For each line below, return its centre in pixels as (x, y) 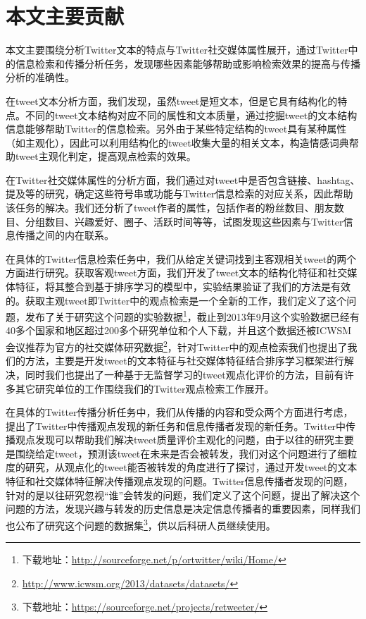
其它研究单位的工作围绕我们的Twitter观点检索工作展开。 (145, 388)
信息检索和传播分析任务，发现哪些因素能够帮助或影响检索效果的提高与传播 (188, 63)
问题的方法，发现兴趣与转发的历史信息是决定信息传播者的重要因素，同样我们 (183, 509)
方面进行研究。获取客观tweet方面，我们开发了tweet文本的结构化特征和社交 (177, 272)
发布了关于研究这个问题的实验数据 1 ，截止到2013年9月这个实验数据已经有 (192, 315)
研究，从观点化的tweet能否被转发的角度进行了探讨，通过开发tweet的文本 (191, 467)
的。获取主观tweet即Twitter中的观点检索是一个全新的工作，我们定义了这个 (176, 300)
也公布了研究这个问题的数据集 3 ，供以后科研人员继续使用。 (141, 524)
